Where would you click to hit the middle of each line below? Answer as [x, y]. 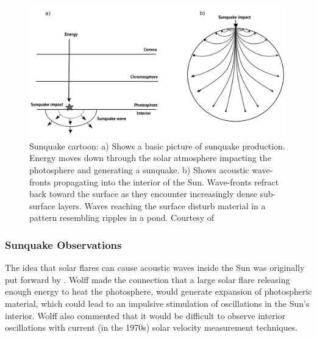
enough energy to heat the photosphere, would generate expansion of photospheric [158, 291]
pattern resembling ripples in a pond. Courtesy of [122, 218]
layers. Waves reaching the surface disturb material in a [162, 205]
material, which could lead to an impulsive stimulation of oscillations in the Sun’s [157, 303]
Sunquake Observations [63, 244]
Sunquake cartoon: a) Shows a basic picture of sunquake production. [157, 146]
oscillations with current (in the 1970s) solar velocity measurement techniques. [151, 327]
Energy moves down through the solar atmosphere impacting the [150, 158]
